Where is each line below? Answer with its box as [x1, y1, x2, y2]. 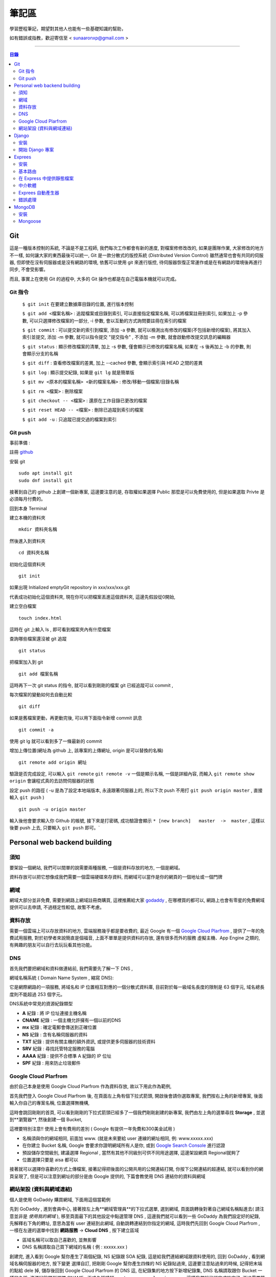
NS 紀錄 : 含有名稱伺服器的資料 [22, 1031, 88, 1037]
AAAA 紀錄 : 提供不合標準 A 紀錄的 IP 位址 [22, 1053, 112, 1059]
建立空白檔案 [9, 603, 37, 609]
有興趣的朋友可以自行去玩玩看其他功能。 [9, 942, 95, 948]
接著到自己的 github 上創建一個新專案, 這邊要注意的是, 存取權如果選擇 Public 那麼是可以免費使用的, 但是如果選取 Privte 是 [9, 488, 265, 495]
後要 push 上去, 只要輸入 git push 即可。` [9, 825, 100, 831]
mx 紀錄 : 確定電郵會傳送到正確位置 [22, 1024, 97, 1030]
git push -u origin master [18, 806, 86, 812]
